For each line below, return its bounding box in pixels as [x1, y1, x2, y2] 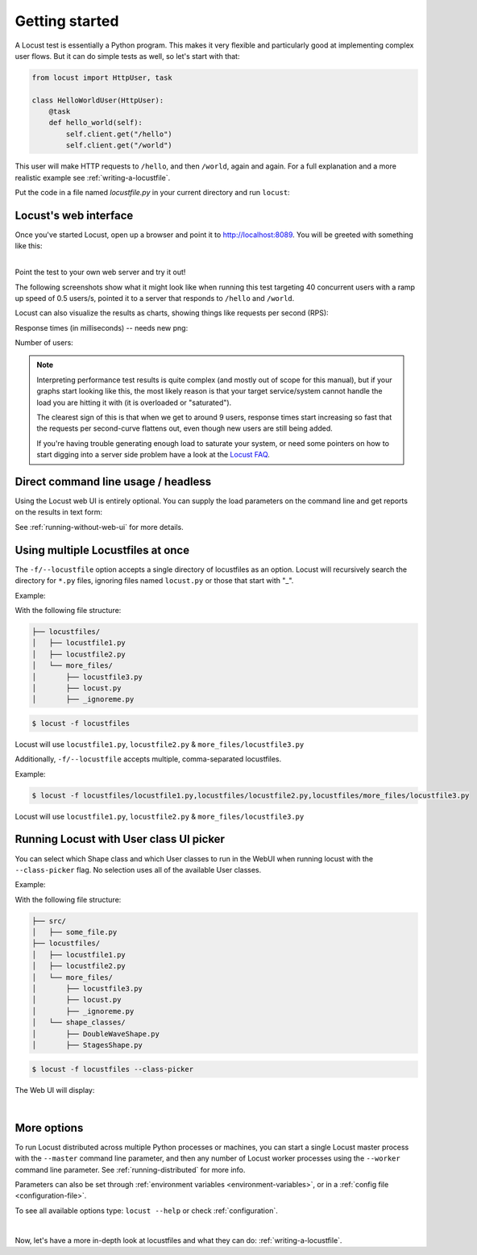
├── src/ [31, 916, 67, 925]
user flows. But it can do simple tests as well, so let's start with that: [15, 51, 240, 60]
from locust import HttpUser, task [31, 73, 172, 82]
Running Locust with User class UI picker [15, 832, 226, 846]
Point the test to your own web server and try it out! [15, 267, 186, 277]
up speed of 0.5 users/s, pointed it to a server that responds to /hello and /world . [15, 293, 295, 302]
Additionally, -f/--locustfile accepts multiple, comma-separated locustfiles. [15, 754, 282, 764]
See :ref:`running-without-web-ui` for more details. [15, 522, 185, 532]
